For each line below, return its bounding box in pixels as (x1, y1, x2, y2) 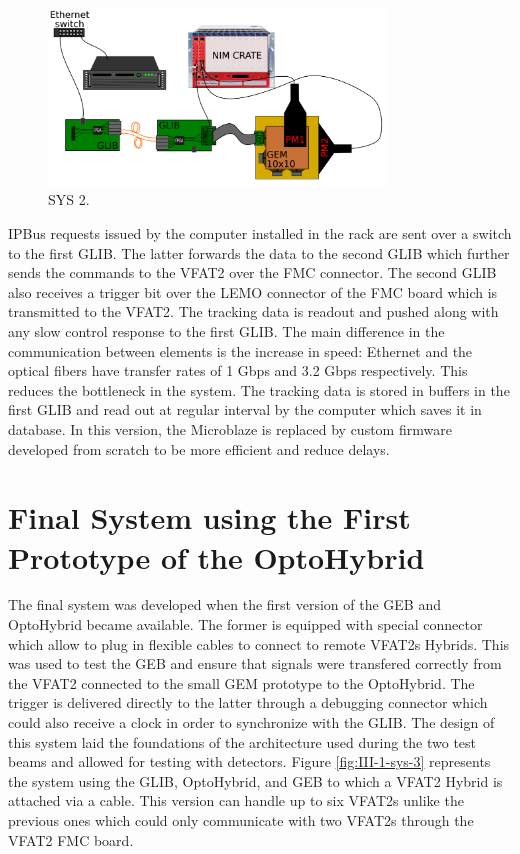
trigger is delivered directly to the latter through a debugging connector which (8, 692, 488, 713)
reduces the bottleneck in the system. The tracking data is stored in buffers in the (8, 379, 510, 400)
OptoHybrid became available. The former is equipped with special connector (8, 614, 483, 635)
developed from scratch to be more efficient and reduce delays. (8, 438, 390, 459)
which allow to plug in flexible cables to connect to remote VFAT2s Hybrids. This (8, 633, 510, 654)
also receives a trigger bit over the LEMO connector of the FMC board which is (8, 281, 498, 302)
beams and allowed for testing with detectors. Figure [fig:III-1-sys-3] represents (8, 751, 491, 772)
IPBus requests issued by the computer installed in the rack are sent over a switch (8, 223, 512, 244)
